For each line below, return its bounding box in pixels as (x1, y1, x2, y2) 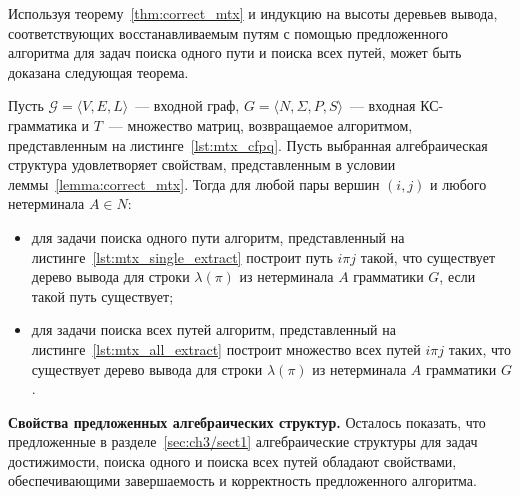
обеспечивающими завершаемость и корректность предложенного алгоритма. (8, 470, 477, 491)
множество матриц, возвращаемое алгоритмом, (127, 114, 413, 135)
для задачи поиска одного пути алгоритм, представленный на (31, 226, 405, 247)
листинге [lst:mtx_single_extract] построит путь (31, 246, 333, 267)
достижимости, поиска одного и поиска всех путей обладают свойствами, (8, 450, 457, 471)
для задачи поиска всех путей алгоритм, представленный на (31, 319, 396, 340)
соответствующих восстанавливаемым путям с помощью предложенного (8, 22, 449, 43)
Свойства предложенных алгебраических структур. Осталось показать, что (8, 411, 486, 432)
